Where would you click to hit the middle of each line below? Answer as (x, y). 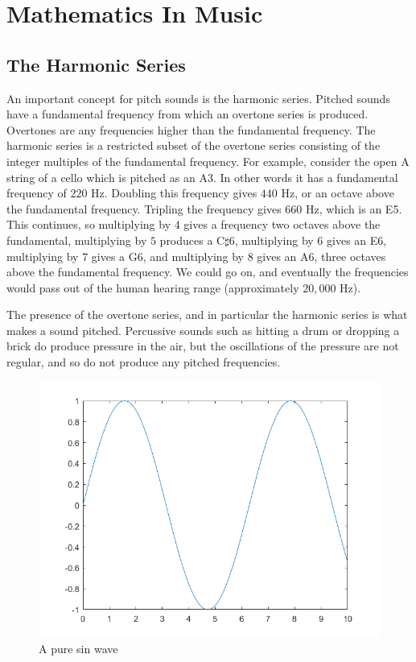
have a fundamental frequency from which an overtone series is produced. (187, 114)
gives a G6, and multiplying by (167, 256)
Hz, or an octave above (338, 193)
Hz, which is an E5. (354, 208)
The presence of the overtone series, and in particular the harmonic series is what (207, 314)
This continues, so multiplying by (89, 224)
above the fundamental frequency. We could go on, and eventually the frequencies (208, 272)
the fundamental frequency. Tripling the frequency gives (144, 208)
